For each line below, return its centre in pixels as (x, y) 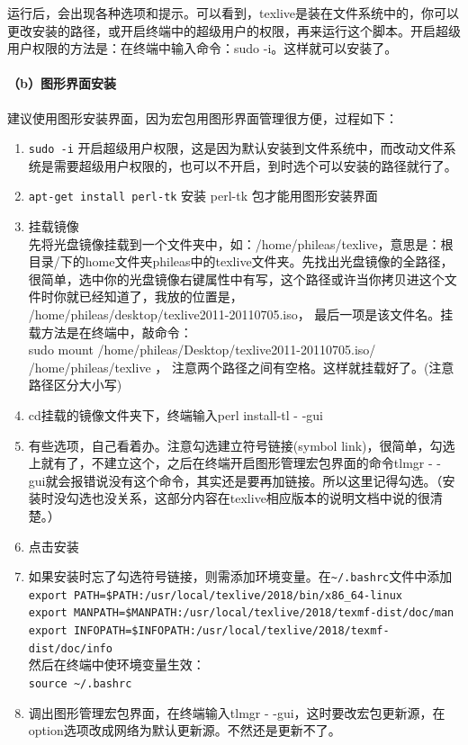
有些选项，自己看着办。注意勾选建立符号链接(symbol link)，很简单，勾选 (242, 445)
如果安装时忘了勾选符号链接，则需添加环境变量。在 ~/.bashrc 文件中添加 (240, 576)
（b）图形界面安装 (62, 83)
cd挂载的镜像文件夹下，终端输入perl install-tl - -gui (175, 415)
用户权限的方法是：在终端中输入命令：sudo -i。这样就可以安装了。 (202, 48)
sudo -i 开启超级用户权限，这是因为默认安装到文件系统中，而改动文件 (236, 148)
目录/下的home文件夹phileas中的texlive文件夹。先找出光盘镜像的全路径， (241, 261)
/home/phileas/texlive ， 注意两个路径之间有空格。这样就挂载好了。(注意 (241, 367)
